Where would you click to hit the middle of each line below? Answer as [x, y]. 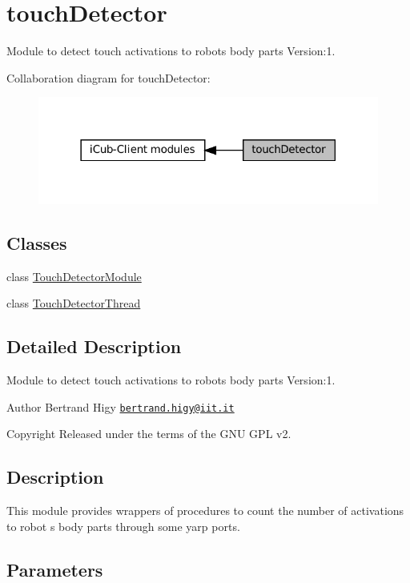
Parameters [55, 569]
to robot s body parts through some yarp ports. [123, 526]
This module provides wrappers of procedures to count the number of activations [205, 511]
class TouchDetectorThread [74, 303]
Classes [37, 242]
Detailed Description [94, 346]
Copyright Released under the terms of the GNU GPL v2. [149, 434]
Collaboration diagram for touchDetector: [109, 77]
